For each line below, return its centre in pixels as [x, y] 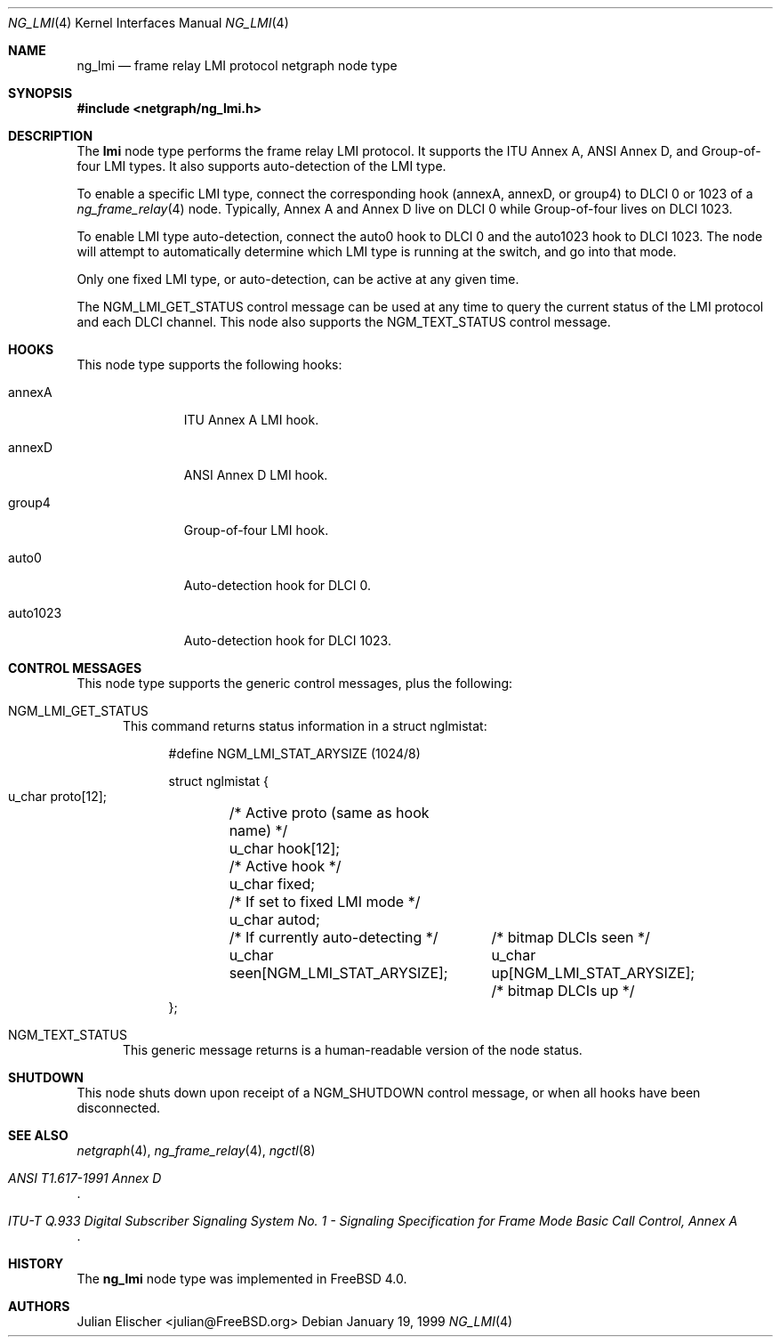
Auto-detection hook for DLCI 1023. [287, 640]
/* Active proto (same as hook [329, 813]
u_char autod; [274, 919]
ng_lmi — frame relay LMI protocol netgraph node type [237, 65]
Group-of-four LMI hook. [256, 530]
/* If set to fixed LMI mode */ [325, 902]
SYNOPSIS [40, 93]
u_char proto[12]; [58, 796]
